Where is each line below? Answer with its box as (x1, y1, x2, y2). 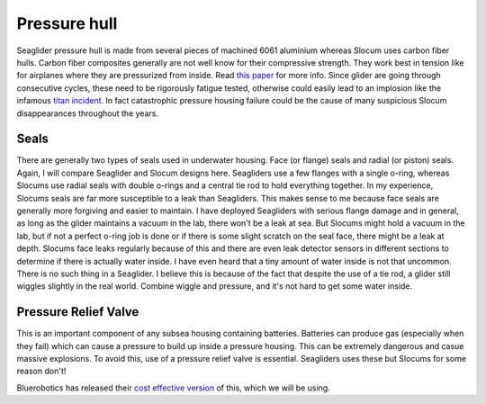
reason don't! (16, 365, 67, 377)
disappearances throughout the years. (16, 108, 159, 119)
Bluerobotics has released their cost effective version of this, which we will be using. (16, 382, 330, 393)
